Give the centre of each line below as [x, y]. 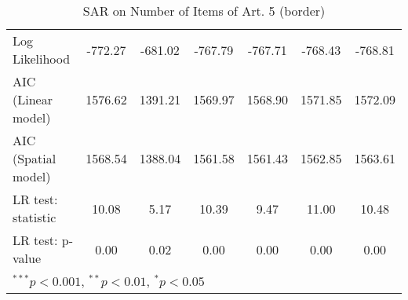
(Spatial [35, 158]
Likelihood [42, 59]
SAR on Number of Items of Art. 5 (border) [204, 11]
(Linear [33, 99]
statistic [35, 217]
